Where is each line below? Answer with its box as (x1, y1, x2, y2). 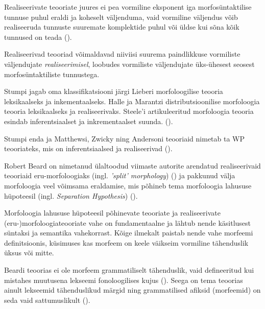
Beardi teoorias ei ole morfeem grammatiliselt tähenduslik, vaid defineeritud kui (4, 265, 254, 275)
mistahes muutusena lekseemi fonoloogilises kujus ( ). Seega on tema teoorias (4, 274, 243, 285)
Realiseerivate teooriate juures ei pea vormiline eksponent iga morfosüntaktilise (4, 2, 252, 12)
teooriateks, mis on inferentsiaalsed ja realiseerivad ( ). (4, 143, 173, 154)
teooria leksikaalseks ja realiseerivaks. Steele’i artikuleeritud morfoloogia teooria (4, 106, 254, 116)
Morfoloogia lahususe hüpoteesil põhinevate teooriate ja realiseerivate (4, 207, 221, 218)
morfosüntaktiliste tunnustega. (4, 68, 100, 79)
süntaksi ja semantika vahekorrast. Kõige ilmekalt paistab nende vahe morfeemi (4, 227, 253, 238)
